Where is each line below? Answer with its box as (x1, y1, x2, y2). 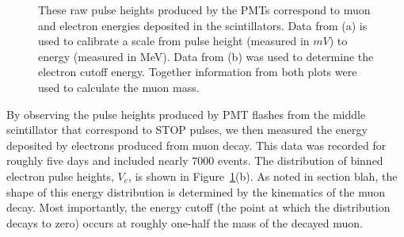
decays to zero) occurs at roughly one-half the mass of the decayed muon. (6, 214, 363, 231)
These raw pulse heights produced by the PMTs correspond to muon (38, 2, 371, 17)
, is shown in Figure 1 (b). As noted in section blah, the (128, 167, 398, 184)
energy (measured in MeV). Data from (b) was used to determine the (38, 48, 374, 64)
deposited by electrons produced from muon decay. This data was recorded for (6, 136, 387, 153)
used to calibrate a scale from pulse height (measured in (38, 32, 310, 49)
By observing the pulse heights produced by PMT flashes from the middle (6, 105, 366, 122)
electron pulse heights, (6, 167, 114, 184)
